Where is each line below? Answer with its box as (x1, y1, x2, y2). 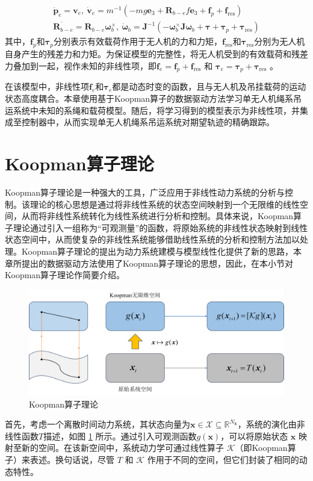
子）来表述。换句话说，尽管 (5, 453, 114, 466)
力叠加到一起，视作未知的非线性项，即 (5, 59, 156, 72)
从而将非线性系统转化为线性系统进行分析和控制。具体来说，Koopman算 (21, 209, 302, 222)
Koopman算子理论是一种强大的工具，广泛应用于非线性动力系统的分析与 (5, 185, 285, 198)
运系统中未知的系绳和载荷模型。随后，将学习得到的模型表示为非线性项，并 (5, 104, 300, 116)
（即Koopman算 (235, 441, 296, 454)
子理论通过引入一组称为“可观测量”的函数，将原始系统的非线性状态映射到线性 (5, 221, 308, 234)
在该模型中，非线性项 (5, 80, 89, 93)
